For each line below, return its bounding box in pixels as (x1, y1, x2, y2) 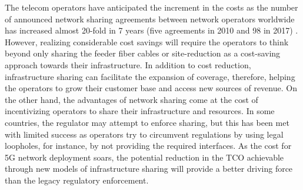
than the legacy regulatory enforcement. (5, 174, 149, 186)
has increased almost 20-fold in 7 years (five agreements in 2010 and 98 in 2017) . (5, 24, 298, 36)
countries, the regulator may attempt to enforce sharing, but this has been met (5, 116, 289, 128)
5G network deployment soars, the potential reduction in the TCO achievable (5, 151, 284, 163)
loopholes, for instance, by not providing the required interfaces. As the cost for (5, 139, 292, 152)
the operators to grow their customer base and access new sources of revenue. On (5, 82, 297, 94)
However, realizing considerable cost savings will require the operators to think (5, 35, 289, 48)
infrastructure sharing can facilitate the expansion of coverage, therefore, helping (5, 70, 295, 82)
